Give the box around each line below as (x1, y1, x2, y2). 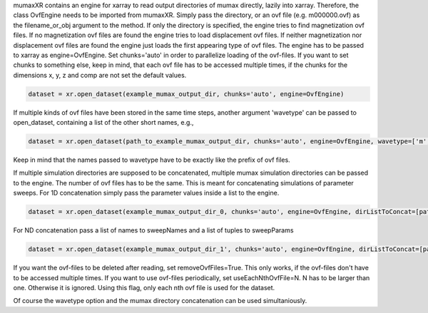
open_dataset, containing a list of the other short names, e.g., (13, 118, 194, 127)
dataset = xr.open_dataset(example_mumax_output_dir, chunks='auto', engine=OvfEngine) (28, 90, 345, 98)
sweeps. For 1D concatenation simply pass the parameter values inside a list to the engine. (13, 189, 280, 197)
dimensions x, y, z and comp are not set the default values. (13, 71, 187, 79)
